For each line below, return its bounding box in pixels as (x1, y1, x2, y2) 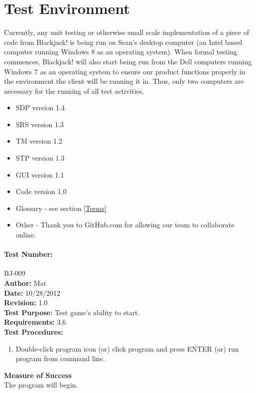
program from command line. (15, 353, 105, 364)
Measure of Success (4, 370, 72, 380)
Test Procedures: (4, 326, 63, 337)
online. (15, 229, 36, 240)
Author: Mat (4, 278, 46, 288)
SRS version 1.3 (15, 119, 64, 129)
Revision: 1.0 (4, 297, 48, 308)
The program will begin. (4, 380, 78, 390)
